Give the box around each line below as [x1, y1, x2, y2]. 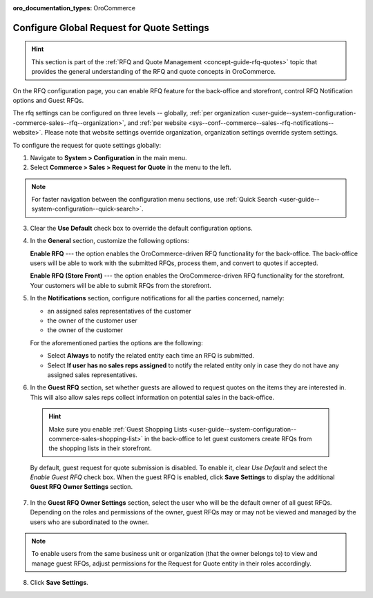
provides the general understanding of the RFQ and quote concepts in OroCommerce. [31, 68, 276, 76]
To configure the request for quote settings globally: [12, 141, 162, 149]
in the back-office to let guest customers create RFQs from [144, 434, 312, 443]
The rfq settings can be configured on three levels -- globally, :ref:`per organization [12, 109, 250, 117]
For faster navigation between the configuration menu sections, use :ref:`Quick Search [31, 195, 278, 204]
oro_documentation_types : [12, 4, 93, 12]
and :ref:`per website [127, 118, 187, 127]
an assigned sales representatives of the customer [47, 307, 191, 315]
